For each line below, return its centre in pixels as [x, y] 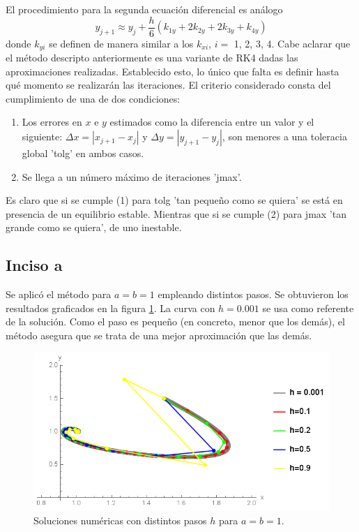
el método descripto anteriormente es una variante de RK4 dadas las [152, 58]
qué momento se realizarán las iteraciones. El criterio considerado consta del [168, 85]
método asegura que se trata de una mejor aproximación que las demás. [159, 335]
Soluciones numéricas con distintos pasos [120, 520]
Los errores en [52, 122]
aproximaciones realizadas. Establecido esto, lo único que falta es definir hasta [173, 71]
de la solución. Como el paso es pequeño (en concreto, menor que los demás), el [175, 322]
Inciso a [34, 265]
